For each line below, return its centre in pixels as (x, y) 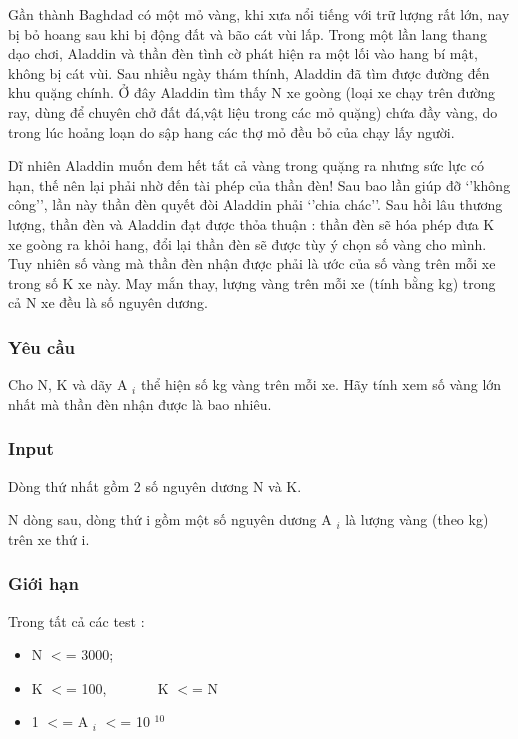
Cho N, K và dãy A (68, 384)
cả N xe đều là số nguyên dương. (108, 302)
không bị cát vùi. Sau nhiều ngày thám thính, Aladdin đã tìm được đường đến (249, 72)
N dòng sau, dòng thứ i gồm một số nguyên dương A (170, 519)
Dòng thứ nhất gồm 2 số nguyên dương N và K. (155, 485)
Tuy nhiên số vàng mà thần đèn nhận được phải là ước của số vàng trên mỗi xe (252, 263)
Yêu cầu (41, 346)
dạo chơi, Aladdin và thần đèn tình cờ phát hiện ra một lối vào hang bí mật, (243, 53)
